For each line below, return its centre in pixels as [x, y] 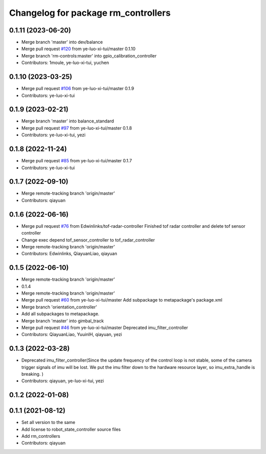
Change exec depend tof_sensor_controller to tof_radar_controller [88, 240]
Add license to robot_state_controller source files [71, 429]
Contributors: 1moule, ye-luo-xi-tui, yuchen [65, 63]
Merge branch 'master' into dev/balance [62, 42]
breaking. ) [33, 374]
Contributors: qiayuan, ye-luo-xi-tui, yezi [63, 381]
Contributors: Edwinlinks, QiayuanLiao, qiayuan [69, 254]
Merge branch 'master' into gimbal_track [63, 321]
